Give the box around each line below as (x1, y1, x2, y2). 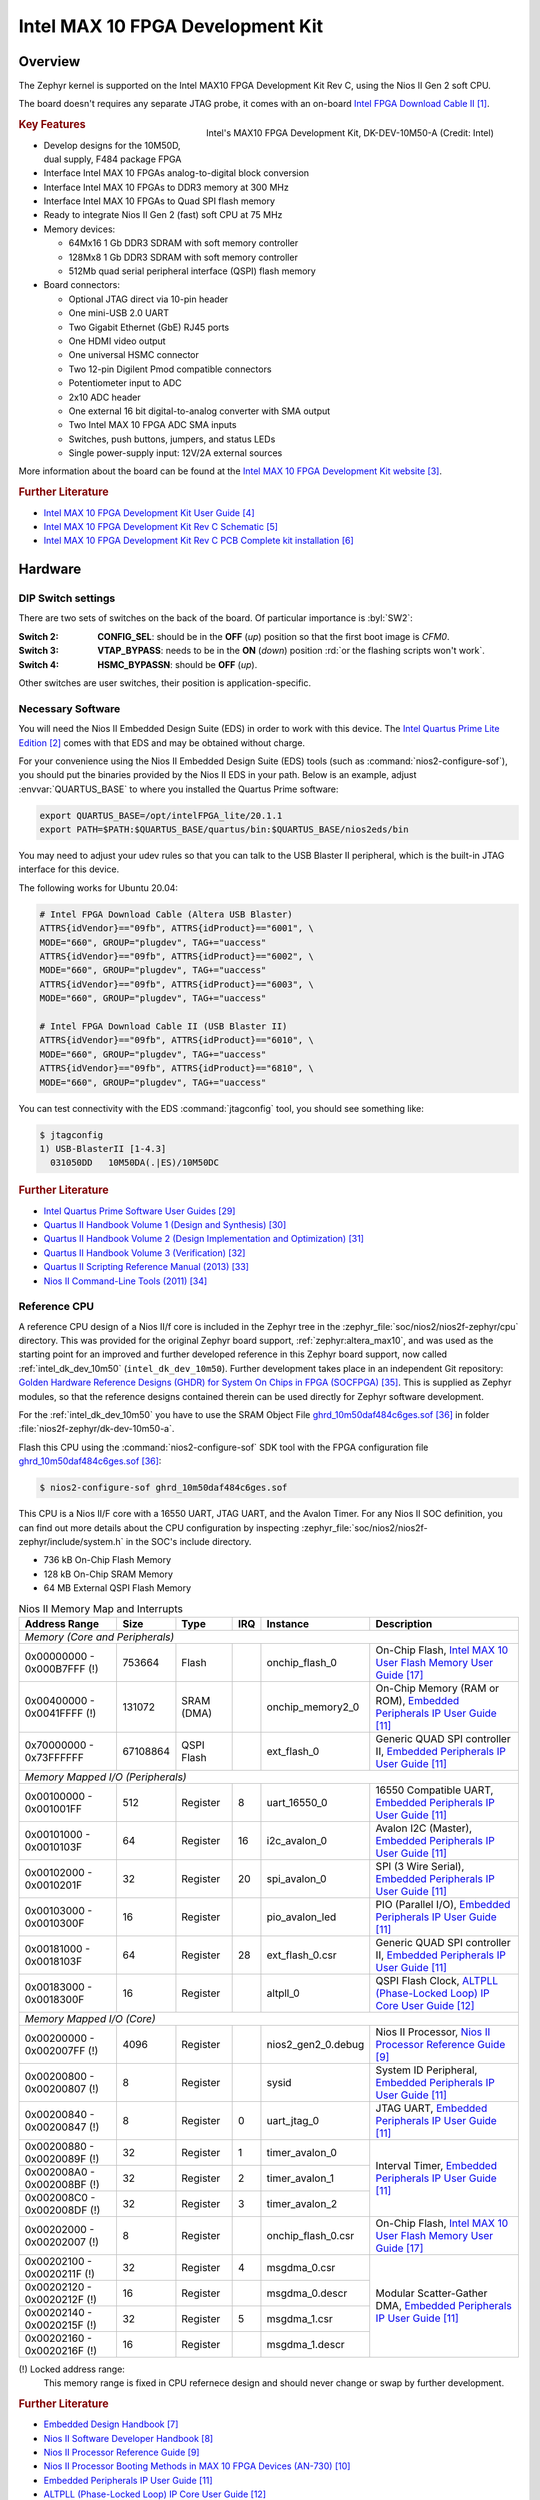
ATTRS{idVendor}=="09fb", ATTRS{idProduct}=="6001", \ (39, 923, 314, 934)
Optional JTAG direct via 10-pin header (68, 293, 229, 305)
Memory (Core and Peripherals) (24, 1630, 175, 1644)
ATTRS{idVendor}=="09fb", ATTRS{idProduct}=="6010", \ (39, 1035, 314, 1046)
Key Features (18, 118, 86, 132)
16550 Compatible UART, (375, 1783, 494, 1797)
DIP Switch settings (18, 591, 116, 605)
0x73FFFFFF (24, 1750, 84, 1764)
